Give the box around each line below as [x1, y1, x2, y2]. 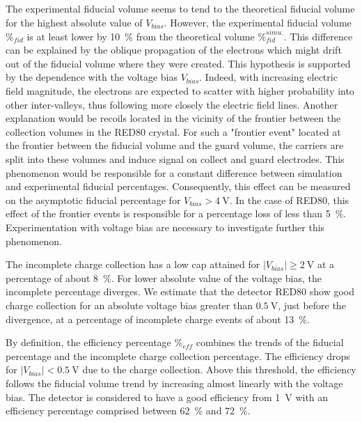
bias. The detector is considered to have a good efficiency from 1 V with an [6, 389, 329, 404]
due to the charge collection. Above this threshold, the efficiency [82, 362, 356, 377]
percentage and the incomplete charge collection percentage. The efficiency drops [6, 348, 350, 363]
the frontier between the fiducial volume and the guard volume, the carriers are [6, 138, 344, 153]
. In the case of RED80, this [229, 192, 349, 207]
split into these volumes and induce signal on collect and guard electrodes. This [6, 152, 345, 166]
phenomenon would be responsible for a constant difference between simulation [6, 165, 343, 180]
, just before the [278, 297, 346, 312]
